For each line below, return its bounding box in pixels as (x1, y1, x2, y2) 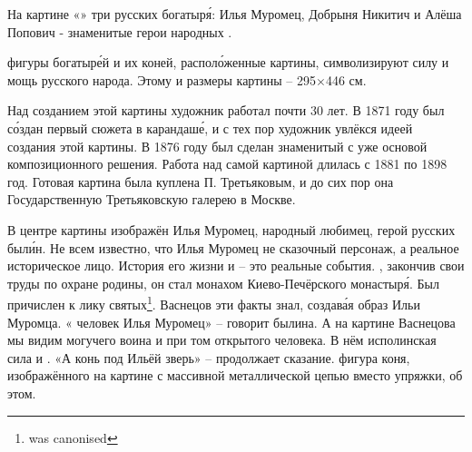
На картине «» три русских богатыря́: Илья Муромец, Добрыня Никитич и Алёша (7, 5, 462, 23)
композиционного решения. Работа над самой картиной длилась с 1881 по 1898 (7, 154, 447, 173)
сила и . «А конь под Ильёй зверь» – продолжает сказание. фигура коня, (7, 348, 410, 367)
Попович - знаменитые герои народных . (7, 22, 232, 41)
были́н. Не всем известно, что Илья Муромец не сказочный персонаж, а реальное (7, 238, 459, 257)
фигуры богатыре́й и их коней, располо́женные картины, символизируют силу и (7, 53, 449, 72)
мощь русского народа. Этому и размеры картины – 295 (7, 70, 316, 89)
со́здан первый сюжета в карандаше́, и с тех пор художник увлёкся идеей (7, 118, 413, 137)
